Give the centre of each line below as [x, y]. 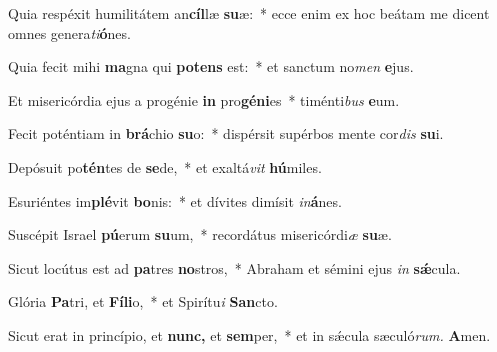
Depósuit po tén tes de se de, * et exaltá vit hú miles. [165, 166]
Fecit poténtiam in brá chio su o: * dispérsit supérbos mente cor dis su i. [226, 133]
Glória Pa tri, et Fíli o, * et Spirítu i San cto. [143, 301]
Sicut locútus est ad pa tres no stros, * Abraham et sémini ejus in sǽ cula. [234, 267]
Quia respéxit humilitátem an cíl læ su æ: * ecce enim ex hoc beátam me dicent [249, 13]
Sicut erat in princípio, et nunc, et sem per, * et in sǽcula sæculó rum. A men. [249, 334]
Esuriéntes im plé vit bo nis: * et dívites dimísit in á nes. [175, 200]
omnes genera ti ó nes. [69, 32]
